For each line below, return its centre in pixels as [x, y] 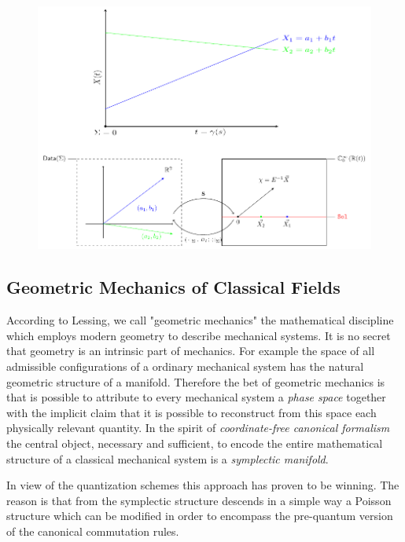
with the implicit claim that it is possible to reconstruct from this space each [191, 412]
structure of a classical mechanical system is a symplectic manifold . [168, 458]
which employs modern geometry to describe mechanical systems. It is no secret [199, 335]
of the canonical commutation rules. [93, 531]
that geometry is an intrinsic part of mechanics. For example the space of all [191, 351]
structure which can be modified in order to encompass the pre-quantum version [200, 516]
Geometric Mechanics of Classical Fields [173, 287]
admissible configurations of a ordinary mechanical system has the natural [185, 366]
